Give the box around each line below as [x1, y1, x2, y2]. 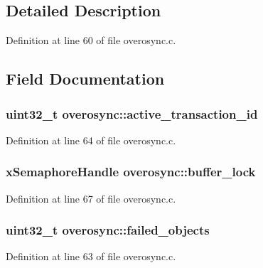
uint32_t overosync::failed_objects [6, 221, 210, 239]
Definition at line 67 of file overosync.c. [6, 191, 176, 205]
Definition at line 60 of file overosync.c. [6, 33, 176, 48]
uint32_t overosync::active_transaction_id [6, 104, 258, 122]
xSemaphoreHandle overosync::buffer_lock [6, 163, 256, 181]
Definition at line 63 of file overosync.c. [6, 249, 176, 264]
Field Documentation [6, 68, 165, 90]
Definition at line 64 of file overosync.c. [6, 132, 176, 147]
